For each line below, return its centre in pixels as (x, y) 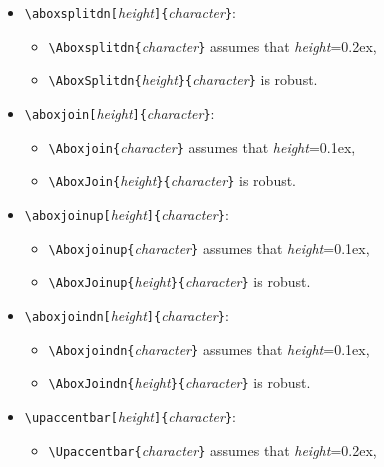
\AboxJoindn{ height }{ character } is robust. (179, 382)
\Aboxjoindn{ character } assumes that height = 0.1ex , (209, 348)
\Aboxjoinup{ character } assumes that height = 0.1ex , (209, 247)
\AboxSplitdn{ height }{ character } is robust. (183, 79)
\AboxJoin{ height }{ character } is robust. (172, 180)
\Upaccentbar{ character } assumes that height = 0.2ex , (212, 449)
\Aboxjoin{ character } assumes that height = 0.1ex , (202, 146)
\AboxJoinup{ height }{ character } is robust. (179, 281)
